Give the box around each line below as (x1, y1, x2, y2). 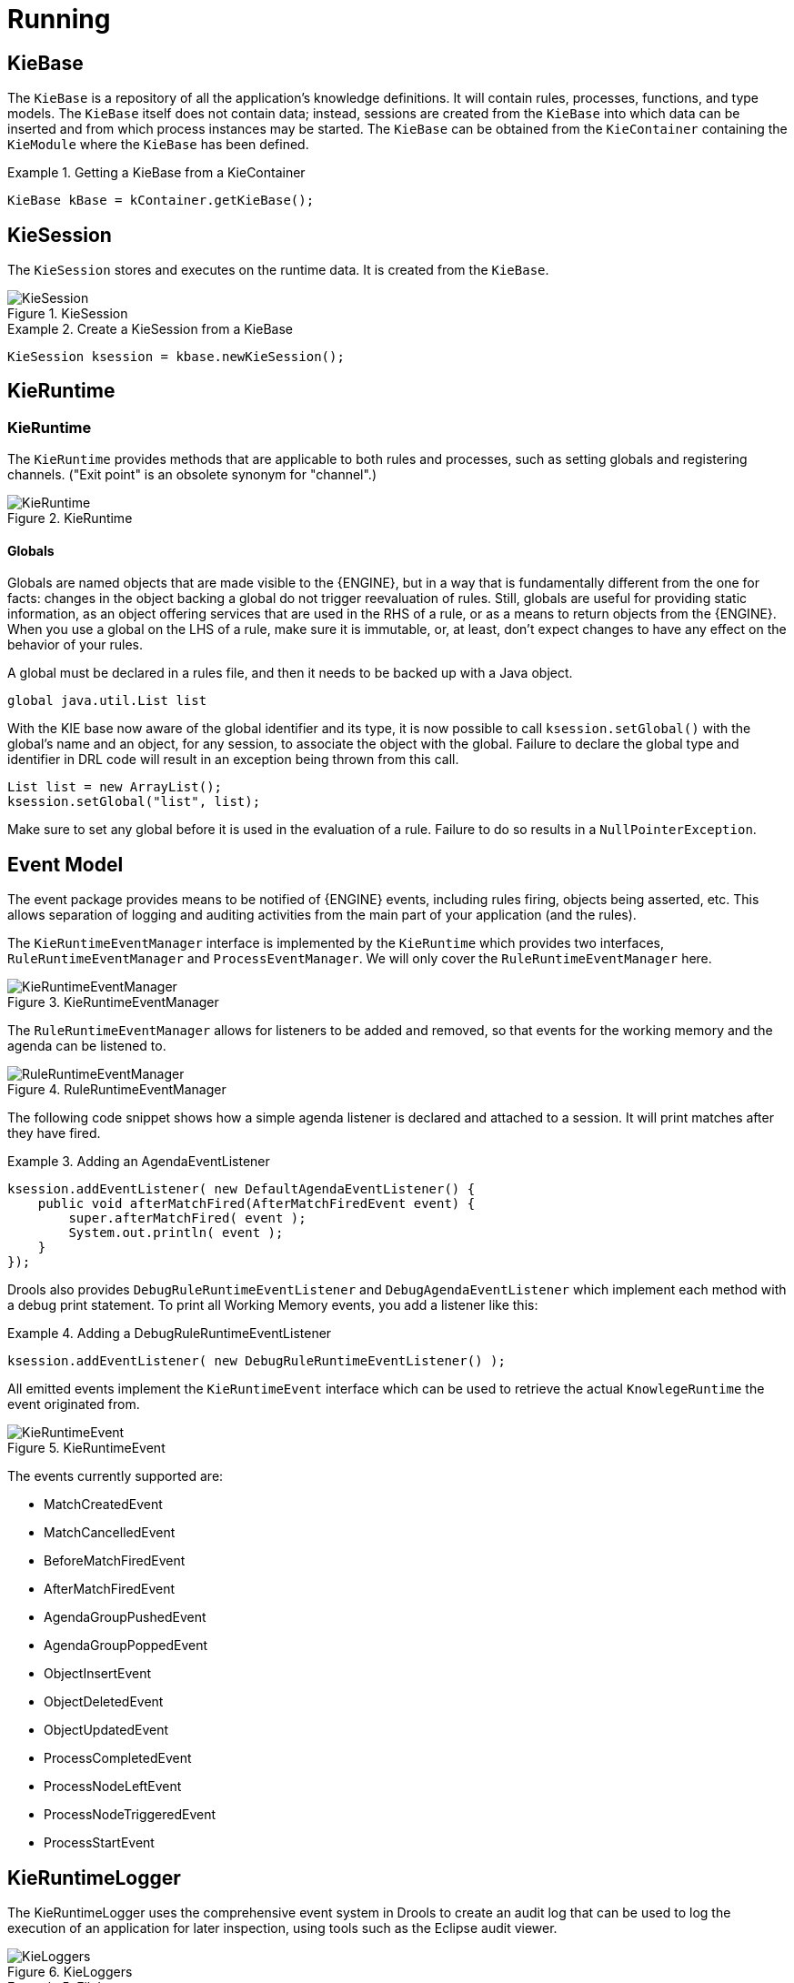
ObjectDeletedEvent (44, 1694, 164, 1710)
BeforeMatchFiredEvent (44, 1553, 186, 1569)
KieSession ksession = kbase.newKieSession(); (7, 349, 345, 365)
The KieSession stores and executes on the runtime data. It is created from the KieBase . (7, 262, 549, 278)
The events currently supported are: (7, 1468, 224, 1485)
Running (7, 4, 111, 35)
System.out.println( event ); (68, 1225, 284, 1241)
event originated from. (7, 1396, 140, 1413)
